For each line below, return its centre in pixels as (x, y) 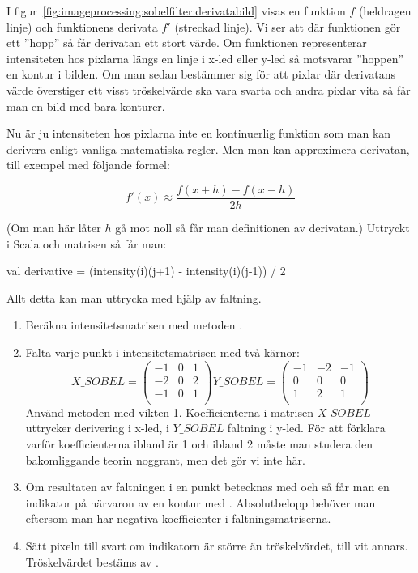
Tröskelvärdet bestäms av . (92, 561)
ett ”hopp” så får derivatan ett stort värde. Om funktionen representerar (187, 42)
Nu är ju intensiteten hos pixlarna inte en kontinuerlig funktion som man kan (199, 133)
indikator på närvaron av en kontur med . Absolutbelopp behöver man (200, 502)
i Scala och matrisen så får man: (87, 243)
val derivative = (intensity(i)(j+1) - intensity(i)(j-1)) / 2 (146, 271)
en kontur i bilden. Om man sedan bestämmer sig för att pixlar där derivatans (201, 74)
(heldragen (385, 11)
